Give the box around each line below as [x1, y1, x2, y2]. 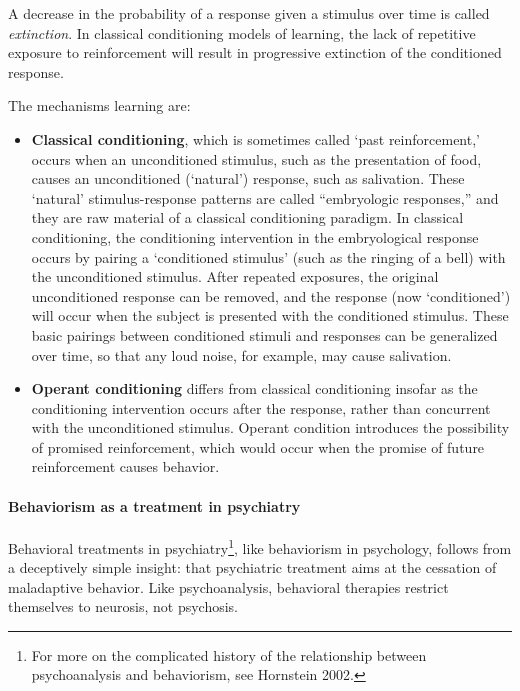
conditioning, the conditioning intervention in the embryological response [31, 226, 479, 247]
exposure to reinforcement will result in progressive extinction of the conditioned [8, 42, 502, 63]
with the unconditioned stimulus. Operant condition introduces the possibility [31, 417, 510, 438]
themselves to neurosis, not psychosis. [8, 596, 238, 617]
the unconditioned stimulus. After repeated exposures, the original [31, 266, 439, 287]
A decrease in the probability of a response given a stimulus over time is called [8, 3, 490, 23]
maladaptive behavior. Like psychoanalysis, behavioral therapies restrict [8, 576, 449, 597]
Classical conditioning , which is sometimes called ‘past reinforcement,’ [31, 128, 480, 149]
